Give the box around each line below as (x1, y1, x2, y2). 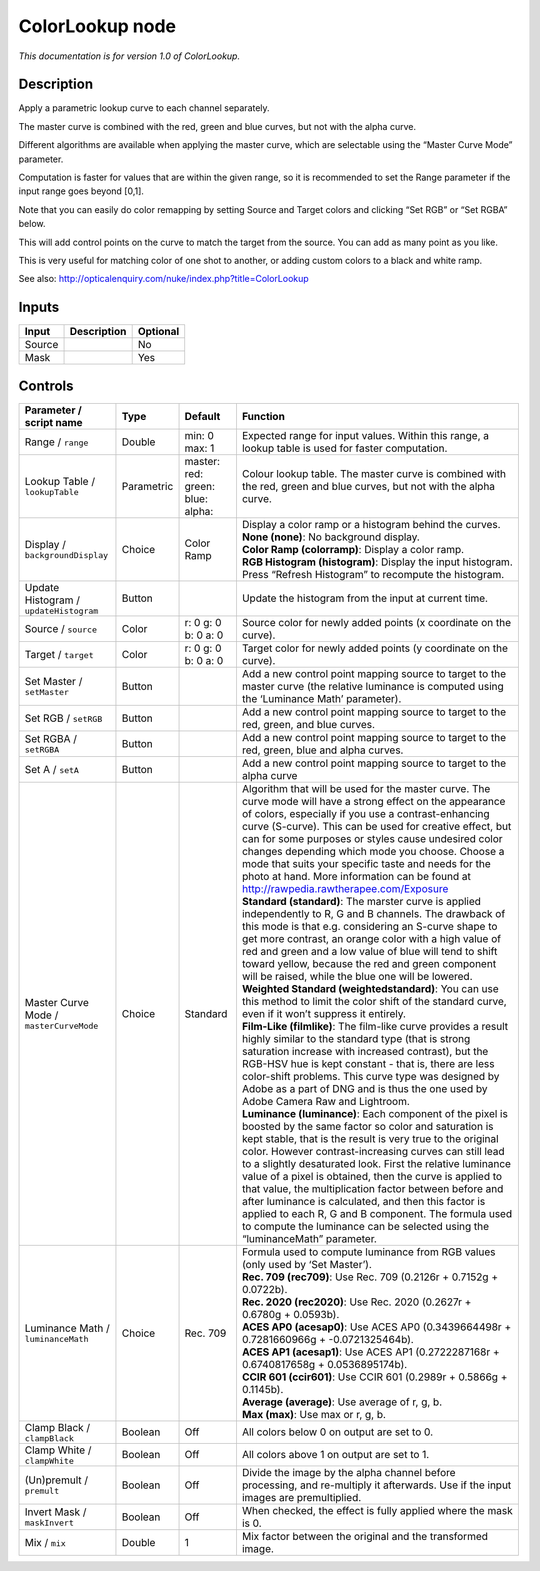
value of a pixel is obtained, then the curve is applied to (241, 1169, 503, 1183)
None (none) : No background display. (241, 530, 420, 544)
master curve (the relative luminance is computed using (241, 679, 504, 693)
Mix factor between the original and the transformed (241, 1529, 489, 1543)
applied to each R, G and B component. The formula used (241, 1206, 513, 1220)
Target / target (24, 647, 94, 661)
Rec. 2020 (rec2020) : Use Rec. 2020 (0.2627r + (241, 1295, 472, 1309)
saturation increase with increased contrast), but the (241, 1044, 489, 1058)
